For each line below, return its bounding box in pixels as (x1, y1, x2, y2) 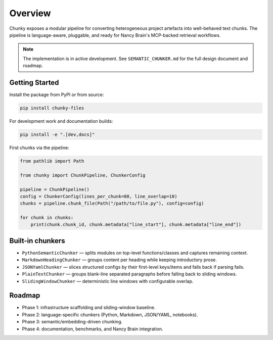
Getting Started (9, 78, 59, 87)
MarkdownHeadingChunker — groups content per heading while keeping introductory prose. (22, 257, 217, 263)
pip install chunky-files (20, 105, 84, 111)
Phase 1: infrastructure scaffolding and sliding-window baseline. (22, 305, 156, 311)
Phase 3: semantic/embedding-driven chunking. (22, 319, 123, 325)
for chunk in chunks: (20, 215, 74, 221)
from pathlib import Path (20, 158, 84, 164)
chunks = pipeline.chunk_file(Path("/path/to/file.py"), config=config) (20, 201, 204, 207)
